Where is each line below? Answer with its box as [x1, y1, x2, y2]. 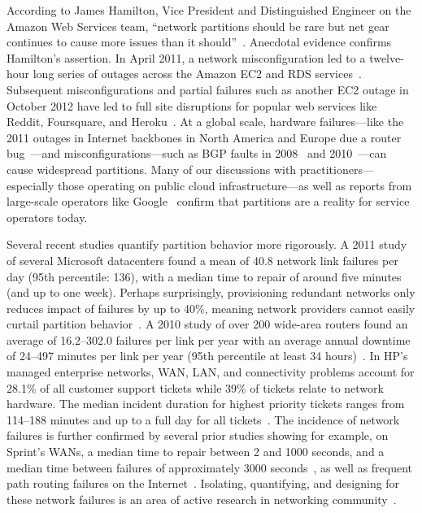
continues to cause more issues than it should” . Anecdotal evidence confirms [7, 33, 392, 50]
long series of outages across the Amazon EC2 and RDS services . [33, 65, 362, 82]
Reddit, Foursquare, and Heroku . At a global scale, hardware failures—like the [7, 113, 404, 130]
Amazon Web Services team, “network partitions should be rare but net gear [7, 17, 389, 34]
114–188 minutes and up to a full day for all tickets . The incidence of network [7, 411, 400, 428]
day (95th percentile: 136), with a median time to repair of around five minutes [7, 267, 402, 285]
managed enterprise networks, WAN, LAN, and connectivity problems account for [7, 363, 415, 380]
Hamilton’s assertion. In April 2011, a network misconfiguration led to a [7, 49, 366, 66]
